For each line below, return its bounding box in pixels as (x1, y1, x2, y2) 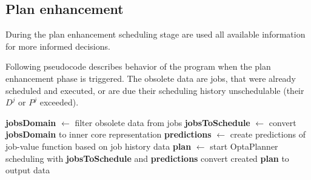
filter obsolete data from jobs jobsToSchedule (75, 116, 250, 128)
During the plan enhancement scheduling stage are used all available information (5, 28, 306, 41)
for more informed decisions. (5, 39, 110, 52)
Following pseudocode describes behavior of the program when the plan (5, 60, 271, 73)
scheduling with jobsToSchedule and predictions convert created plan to (5, 152, 289, 164)
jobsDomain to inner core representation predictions (5, 128, 212, 141)
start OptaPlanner (210, 139, 278, 152)
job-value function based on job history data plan (5, 139, 192, 152)
